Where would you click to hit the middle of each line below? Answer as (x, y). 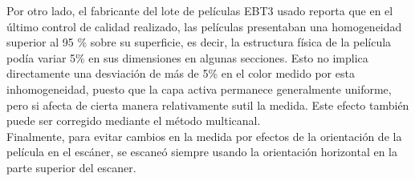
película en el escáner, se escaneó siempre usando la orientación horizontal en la (202, 152)
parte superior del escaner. (71, 167)
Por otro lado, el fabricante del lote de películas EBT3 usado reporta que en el (200, 10)
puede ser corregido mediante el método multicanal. (134, 121)
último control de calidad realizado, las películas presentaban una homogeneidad (204, 26)
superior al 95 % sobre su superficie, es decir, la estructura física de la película (199, 42)
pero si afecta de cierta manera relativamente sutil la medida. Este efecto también (208, 105)
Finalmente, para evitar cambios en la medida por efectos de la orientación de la (204, 136)
